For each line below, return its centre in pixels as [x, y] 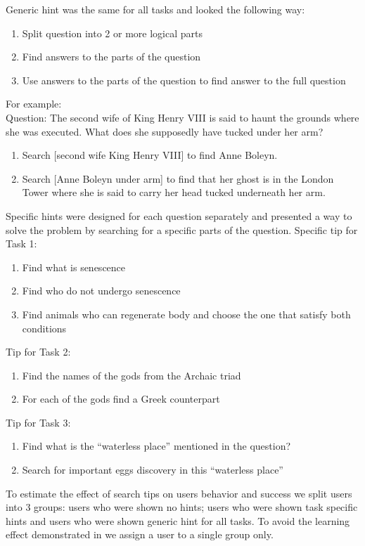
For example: [34, 104]
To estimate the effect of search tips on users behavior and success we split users [179, 493]
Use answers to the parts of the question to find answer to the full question [184, 80]
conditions [44, 328]
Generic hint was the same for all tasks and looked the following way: [155, 9]
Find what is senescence [74, 267]
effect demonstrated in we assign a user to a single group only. [140, 534]
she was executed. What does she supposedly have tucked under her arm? [165, 131]
